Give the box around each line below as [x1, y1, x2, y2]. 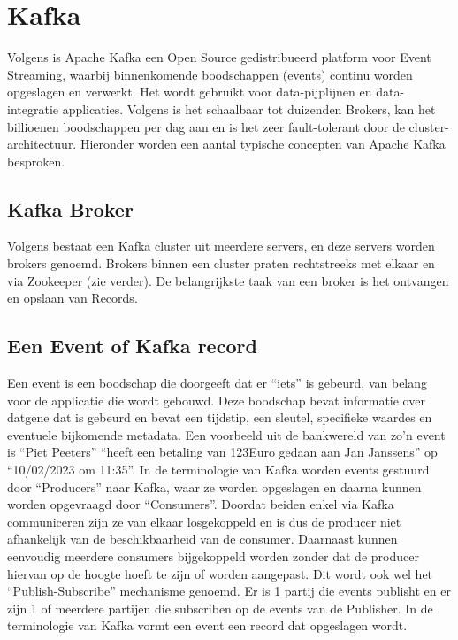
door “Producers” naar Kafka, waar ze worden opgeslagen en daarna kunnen [7, 477, 422, 496]
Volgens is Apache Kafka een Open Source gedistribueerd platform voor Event [7, 48, 431, 66]
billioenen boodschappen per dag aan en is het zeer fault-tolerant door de [7, 117, 405, 135]
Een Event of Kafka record [7, 332, 257, 359]
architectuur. [7, 135, 77, 153]
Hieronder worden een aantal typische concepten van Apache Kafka [80, 135, 446, 153]
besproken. [7, 151, 65, 170]
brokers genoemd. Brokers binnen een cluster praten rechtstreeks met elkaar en [7, 254, 435, 273]
